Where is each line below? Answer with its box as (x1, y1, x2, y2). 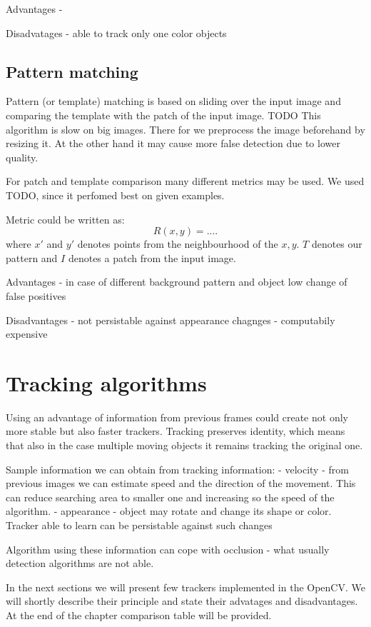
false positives (6, 288, 66, 303)
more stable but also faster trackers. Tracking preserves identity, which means (6, 423, 345, 438)
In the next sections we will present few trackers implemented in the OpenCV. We (6, 579, 365, 594)
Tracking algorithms (6, 368, 207, 397)
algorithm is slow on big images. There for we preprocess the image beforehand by (6, 121, 365, 136)
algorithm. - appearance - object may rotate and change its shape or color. (6, 503, 332, 518)
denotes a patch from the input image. (68, 250, 236, 265)
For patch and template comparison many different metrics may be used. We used (6, 174, 365, 189)
